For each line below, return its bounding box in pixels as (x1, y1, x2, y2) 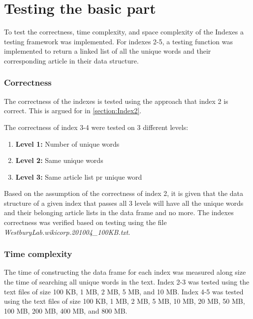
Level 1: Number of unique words (15, 138, 120, 149)
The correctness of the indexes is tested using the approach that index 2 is (4, 96, 228, 106)
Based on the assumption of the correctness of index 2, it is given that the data (4, 188, 244, 198)
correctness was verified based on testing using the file (4, 217, 167, 227)
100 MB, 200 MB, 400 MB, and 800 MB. (4, 305, 127, 316)
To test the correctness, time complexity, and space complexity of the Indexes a (4, 27, 244, 37)
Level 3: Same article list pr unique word (15, 171, 142, 182)
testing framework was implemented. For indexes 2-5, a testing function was (4, 36, 233, 46)
